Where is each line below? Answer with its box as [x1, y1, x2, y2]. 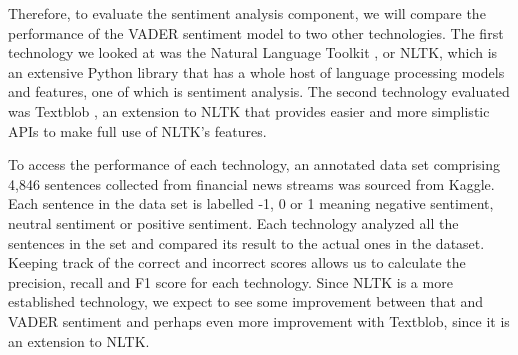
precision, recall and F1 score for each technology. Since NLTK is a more [8, 271, 453, 292]
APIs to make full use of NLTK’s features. [8, 120, 267, 141]
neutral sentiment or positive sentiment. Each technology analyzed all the [8, 212, 459, 233]
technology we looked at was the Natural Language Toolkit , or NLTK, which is [8, 42, 498, 63]
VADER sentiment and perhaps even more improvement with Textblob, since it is [8, 310, 510, 331]
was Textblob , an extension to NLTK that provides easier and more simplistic [8, 100, 490, 121]
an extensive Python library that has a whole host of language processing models [8, 61, 505, 82]
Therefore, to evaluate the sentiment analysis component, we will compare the [8, 3, 486, 23]
